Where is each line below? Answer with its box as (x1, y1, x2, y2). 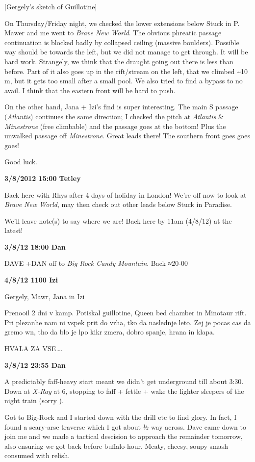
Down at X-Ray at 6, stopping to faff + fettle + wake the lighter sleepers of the (4, 385, 244, 396)
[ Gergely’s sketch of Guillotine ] (4, 1, 97, 11)
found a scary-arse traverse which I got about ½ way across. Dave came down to (4, 421, 246, 432)
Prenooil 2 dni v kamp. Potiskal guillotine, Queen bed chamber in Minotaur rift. (4, 308, 247, 318)
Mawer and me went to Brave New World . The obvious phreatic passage (4, 27, 222, 38)
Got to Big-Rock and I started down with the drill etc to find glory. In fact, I (4, 412, 237, 422)
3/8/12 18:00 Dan (4, 241, 66, 252)
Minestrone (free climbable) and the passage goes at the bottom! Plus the (4, 121, 226, 131)
